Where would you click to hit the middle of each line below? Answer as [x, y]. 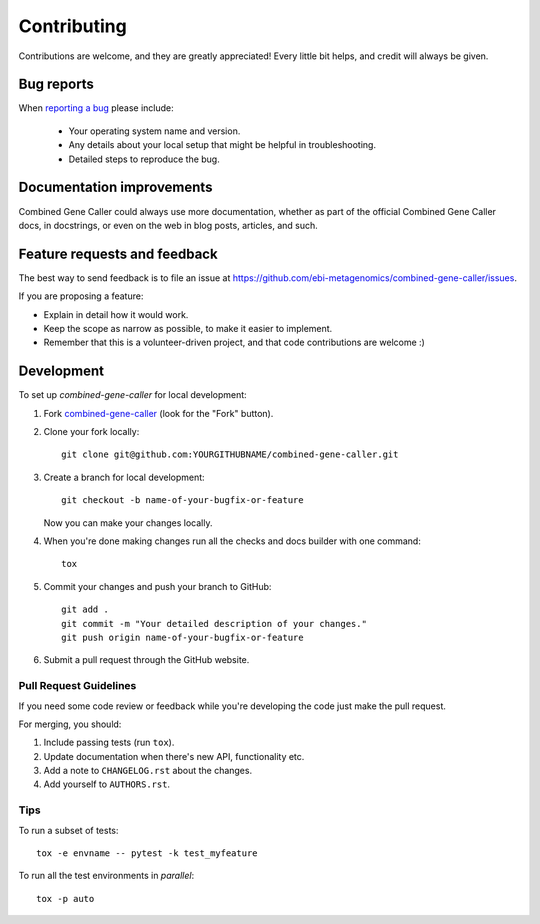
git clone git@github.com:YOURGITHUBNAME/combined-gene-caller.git [230, 454]
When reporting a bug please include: [96, 108]
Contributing [72, 26]
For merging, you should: [70, 724]
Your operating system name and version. [154, 131]
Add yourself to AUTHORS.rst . [106, 784]
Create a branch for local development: [124, 477]
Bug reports [56, 84]
